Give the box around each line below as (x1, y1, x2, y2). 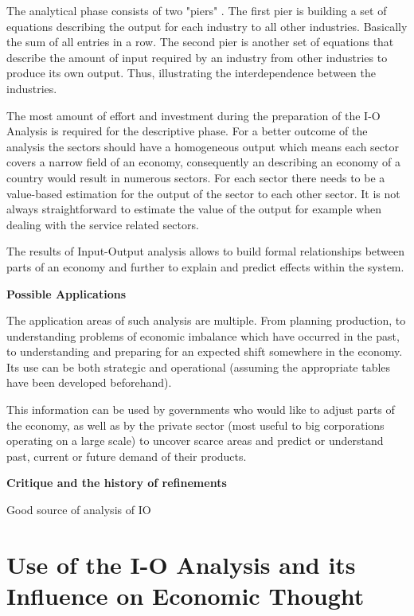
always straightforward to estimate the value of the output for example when (6, 201, 381, 217)
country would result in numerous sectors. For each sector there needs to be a (6, 169, 385, 185)
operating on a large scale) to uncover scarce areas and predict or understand (6, 432, 384, 449)
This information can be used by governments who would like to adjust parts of (6, 401, 395, 418)
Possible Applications (6, 285, 126, 302)
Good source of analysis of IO (6, 501, 151, 518)
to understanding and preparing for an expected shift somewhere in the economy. (6, 343, 403, 360)
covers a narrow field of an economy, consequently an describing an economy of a (6, 154, 401, 170)
